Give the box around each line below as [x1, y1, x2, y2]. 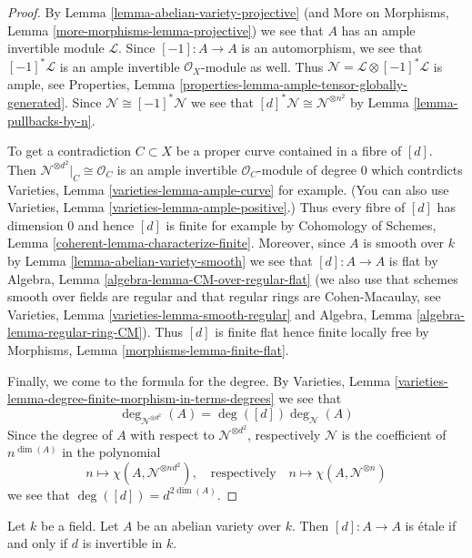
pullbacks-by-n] [7, 110, 92, 129]
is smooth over [363, 233, 445, 252]
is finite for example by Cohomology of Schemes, [166, 215, 437, 234]
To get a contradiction [7, 141, 132, 160]
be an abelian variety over [136, 515, 281, 534]
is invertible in [82, 533, 163, 553]
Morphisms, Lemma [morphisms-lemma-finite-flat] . [7, 340, 289, 359]
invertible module [7, 38, 105, 57]
